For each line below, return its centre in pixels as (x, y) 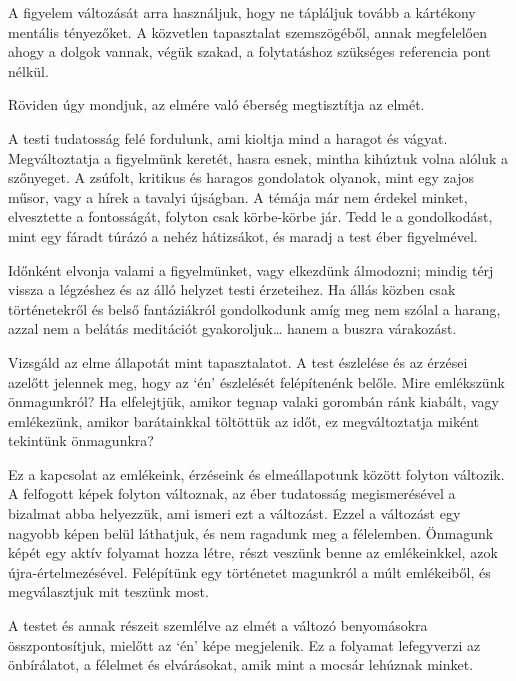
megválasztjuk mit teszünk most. (108, 591)
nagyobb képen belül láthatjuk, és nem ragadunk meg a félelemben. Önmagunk (251, 532)
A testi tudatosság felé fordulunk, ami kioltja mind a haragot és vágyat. (228, 137)
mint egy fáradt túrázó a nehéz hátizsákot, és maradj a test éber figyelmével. (243, 235)
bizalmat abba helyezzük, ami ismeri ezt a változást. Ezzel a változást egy (234, 513)
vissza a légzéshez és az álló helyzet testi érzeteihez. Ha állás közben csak (232, 289)
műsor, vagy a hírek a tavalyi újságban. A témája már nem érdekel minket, (238, 196)
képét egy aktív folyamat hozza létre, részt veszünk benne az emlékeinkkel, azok (253, 552)
